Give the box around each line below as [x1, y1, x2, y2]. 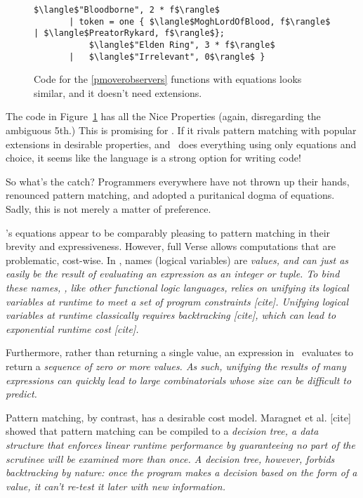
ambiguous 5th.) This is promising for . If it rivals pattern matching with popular [6, 123, 357, 138]
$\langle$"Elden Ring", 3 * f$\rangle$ [88, 39, 275, 50]
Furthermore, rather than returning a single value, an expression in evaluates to [6, 345, 354, 360]
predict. [6, 386, 37, 401]
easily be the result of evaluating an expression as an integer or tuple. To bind [6, 266, 340, 281]
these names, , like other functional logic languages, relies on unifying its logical [6, 280, 349, 294]
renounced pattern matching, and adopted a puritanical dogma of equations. [6, 188, 335, 202]
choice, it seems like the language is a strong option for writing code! [6, 150, 301, 165]
